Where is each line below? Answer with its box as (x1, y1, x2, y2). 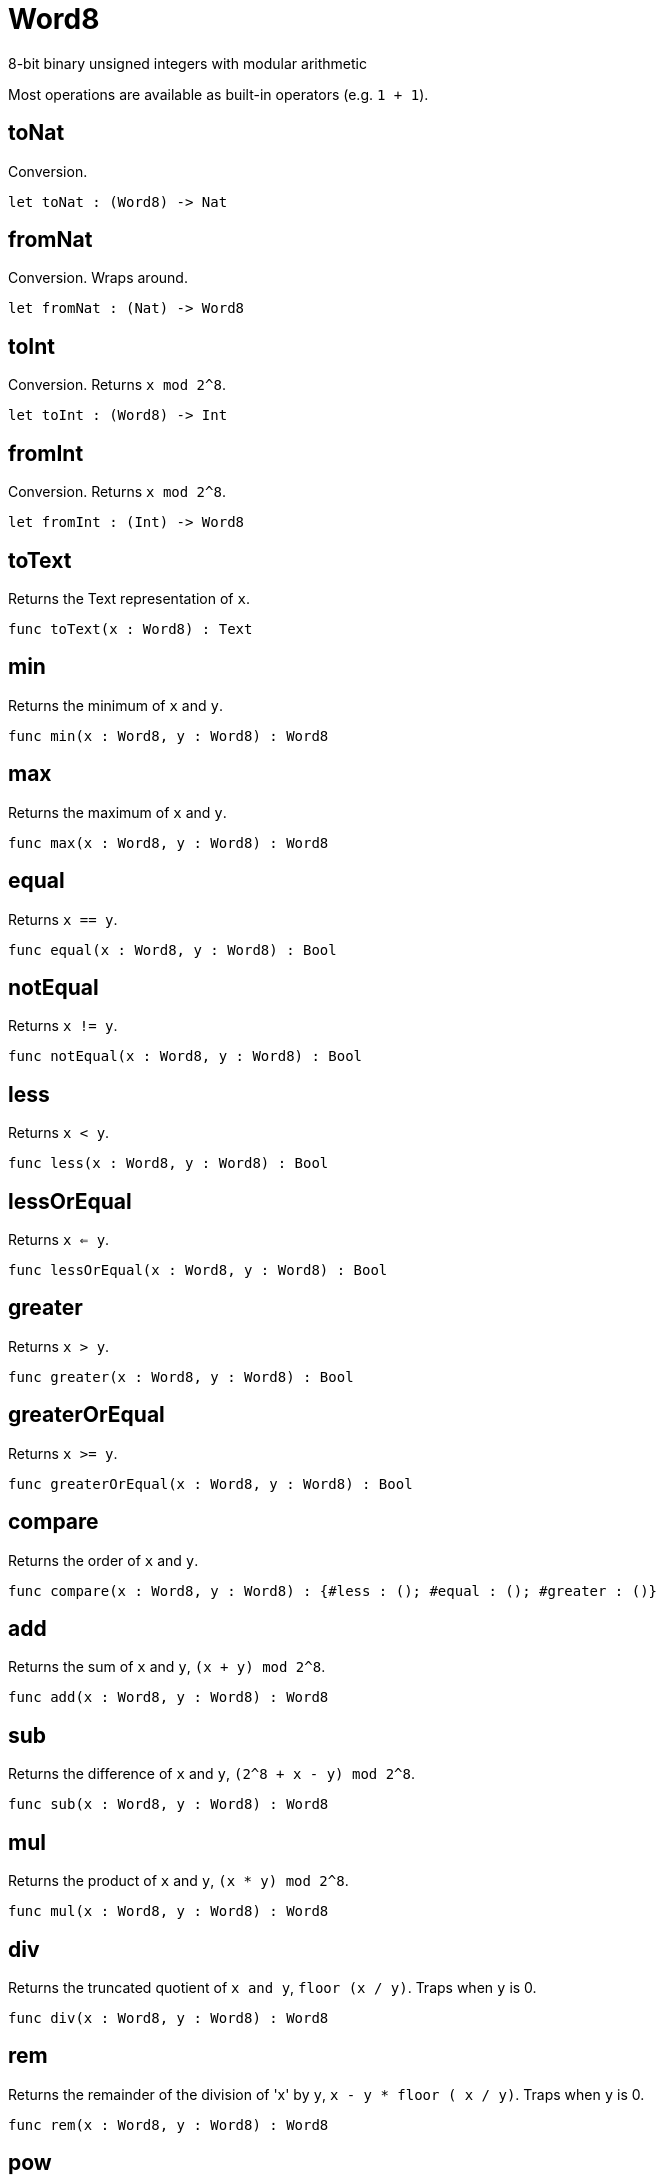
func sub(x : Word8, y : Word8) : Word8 (8, 1796, 329, 1813)
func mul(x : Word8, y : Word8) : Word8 (8, 1903, 329, 1920)
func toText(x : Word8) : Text (8, 620, 253, 637)
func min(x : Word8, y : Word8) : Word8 (8, 727, 329, 744)
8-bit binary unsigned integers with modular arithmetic (8, 54, 367, 72)
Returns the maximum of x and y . (8, 803, 227, 821)
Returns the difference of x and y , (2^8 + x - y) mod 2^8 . (8, 1765, 416, 1783)
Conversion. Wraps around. (8, 269, 188, 287)
